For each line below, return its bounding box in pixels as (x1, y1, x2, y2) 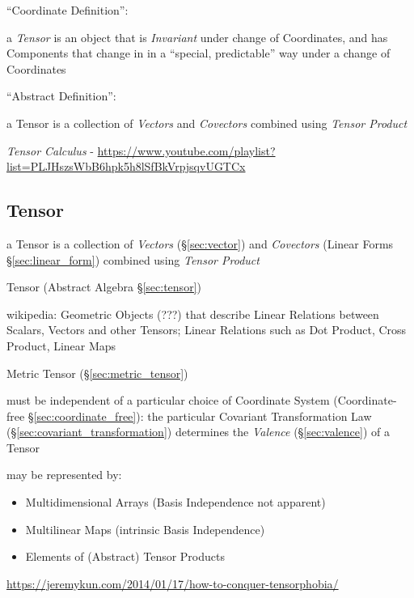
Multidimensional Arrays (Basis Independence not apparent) (25, 494, 326, 511)
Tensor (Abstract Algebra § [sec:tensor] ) (6, 278, 201, 295)
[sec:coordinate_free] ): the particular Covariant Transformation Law (33, 407, 372, 424)
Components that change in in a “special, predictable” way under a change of (6, 45, 391, 61)
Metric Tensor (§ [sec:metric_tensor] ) (6, 364, 188, 381)
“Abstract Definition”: (6, 87, 116, 104)
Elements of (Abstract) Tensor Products (25, 548, 225, 565)
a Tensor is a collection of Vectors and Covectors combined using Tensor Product (6, 114, 408, 131)
